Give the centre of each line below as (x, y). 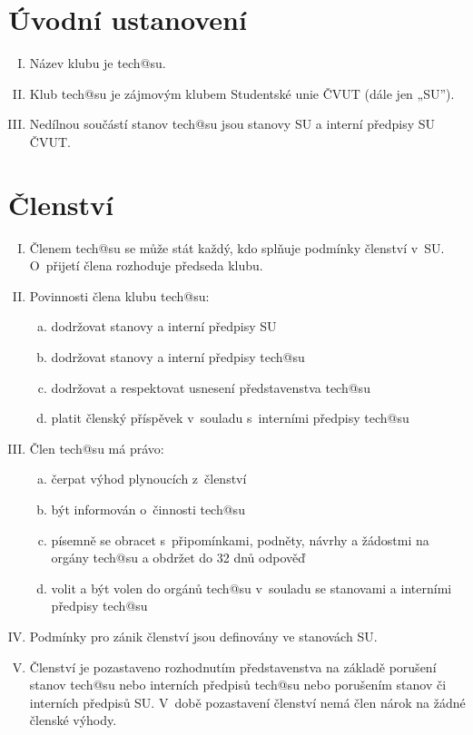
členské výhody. (73, 720)
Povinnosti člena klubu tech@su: (119, 295)
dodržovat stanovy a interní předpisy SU (164, 326)
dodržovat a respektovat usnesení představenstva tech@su (211, 387)
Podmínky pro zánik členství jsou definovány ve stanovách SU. (203, 636)
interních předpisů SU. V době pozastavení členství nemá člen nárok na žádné (247, 702)
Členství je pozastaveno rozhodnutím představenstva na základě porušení (233, 666)
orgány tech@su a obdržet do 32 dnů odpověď (178, 558)
